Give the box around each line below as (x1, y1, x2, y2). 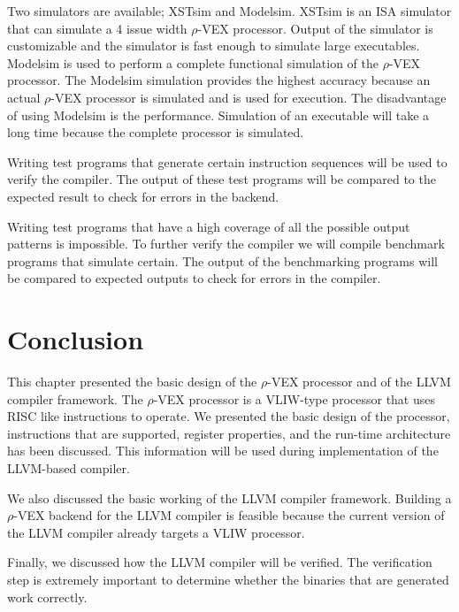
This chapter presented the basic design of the (7, 372, 257, 391)
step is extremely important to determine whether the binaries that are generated (7, 570, 449, 588)
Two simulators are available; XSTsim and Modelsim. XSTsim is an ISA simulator (7, 2, 452, 19)
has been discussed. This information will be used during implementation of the (7, 441, 439, 460)
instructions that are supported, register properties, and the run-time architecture (7, 424, 451, 442)
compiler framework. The (7, 389, 143, 408)
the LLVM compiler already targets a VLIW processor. (7, 523, 305, 541)
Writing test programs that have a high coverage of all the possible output (7, 217, 410, 235)
